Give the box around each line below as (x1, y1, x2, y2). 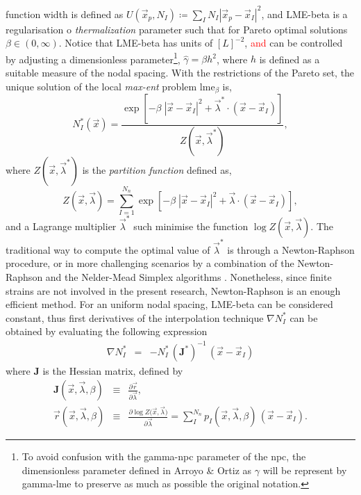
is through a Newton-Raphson (227, 242, 355, 257)
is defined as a (259, 51, 320, 66)
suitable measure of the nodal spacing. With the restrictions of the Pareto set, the (6, 65, 355, 79)
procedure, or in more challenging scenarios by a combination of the (6, 256, 294, 270)
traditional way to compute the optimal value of (6, 242, 210, 257)
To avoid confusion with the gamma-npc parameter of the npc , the (22, 449, 306, 464)
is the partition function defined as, (82, 162, 232, 177)
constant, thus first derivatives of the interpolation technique (6, 310, 264, 325)
